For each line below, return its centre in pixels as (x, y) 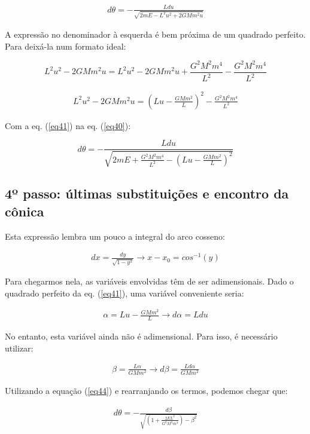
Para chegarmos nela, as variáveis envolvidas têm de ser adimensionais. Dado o (149, 281)
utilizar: (19, 348)
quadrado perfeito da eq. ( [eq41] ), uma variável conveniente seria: (124, 293)
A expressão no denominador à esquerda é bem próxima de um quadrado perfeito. (155, 34)
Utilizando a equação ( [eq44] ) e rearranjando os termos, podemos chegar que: (146, 391)
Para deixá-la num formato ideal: (66, 46)
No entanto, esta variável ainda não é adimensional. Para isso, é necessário (141, 336)
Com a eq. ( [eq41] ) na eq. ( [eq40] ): (68, 125)
